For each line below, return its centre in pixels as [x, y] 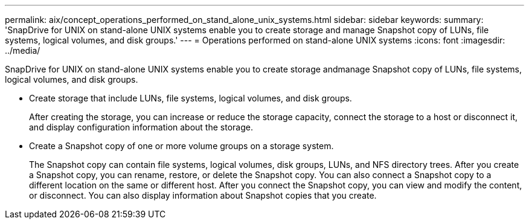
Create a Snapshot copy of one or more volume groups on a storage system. [181, 146]
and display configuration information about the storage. [141, 127]
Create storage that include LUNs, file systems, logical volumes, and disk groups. [191, 98]
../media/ [23, 50]
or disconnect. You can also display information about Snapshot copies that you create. [203, 195]
